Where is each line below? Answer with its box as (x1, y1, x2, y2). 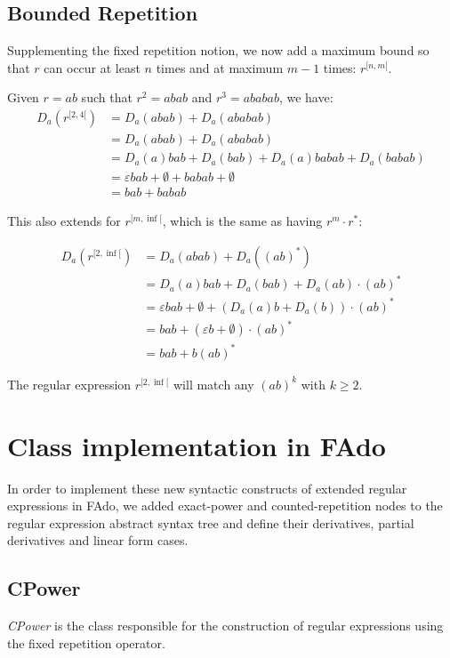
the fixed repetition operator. (7, 633, 165, 652)
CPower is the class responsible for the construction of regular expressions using (7, 616, 444, 635)
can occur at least (44, 58, 141, 76)
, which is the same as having (162, 212, 323, 230)
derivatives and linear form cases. (7, 531, 189, 550)
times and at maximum (156, 58, 284, 76)
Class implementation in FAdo (7, 427, 386, 463)
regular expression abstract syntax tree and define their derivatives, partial (7, 513, 414, 532)
